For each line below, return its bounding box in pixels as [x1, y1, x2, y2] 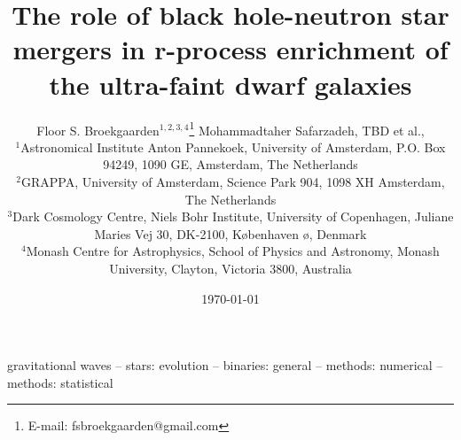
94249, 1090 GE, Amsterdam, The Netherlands [103, 155, 358, 174]
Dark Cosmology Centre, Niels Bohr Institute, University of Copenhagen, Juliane [12, 207, 454, 226]
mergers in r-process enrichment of [12, 31, 449, 67]
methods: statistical [7, 373, 113, 391]
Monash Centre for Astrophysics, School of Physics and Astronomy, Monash [26, 242, 440, 260]
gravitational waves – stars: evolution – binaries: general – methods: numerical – [7, 356, 443, 374]
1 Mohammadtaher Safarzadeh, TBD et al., [189, 118, 425, 139]
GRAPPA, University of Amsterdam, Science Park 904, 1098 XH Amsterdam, [21, 172, 445, 190]
